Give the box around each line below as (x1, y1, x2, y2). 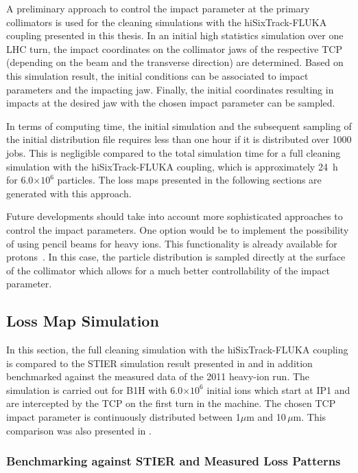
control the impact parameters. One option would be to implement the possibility (6, 222, 349, 236)
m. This (293, 410, 326, 424)
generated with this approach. (6, 186, 132, 200)
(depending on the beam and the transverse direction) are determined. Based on (6, 55, 344, 69)
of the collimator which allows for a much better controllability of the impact (6, 263, 330, 277)
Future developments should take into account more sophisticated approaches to (6, 209, 343, 223)
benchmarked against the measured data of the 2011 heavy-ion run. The (6, 369, 310, 384)
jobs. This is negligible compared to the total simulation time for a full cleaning (6, 145, 341, 159)
